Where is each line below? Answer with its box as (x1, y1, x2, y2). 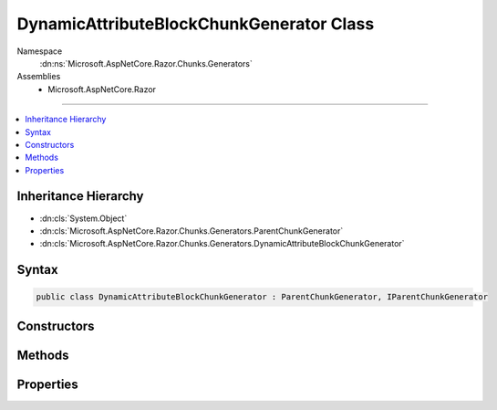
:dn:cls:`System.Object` (39, 213, 128, 224)
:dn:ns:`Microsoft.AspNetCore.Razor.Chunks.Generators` (39, 58, 253, 68)
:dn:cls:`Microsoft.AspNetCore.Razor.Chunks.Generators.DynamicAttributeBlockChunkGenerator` (39, 238, 405, 249)
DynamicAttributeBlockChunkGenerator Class (16, 14, 375, 34)
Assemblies (16, 71, 61, 82)
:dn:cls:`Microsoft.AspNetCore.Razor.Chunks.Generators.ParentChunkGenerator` (39, 225, 344, 237)
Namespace (16, 46, 63, 57)
